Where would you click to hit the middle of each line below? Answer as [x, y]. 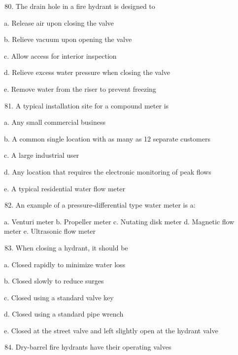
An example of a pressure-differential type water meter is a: [105, 205]
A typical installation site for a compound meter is [92, 105]
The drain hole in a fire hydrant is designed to [85, 6]
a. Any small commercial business [55, 122]
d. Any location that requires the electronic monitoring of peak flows [108, 171]
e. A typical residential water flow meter [65, 188]
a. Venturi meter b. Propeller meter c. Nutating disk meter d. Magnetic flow [119, 221]
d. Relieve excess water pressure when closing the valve [87, 72]
